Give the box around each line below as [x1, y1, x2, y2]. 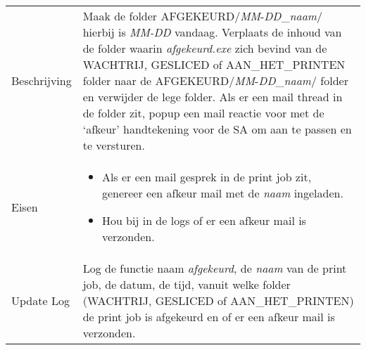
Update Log [11, 292, 70, 309]
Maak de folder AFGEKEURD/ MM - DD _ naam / [82, 8, 322, 24]
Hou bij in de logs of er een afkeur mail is [101, 212, 306, 228]
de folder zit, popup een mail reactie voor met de [82, 105, 324, 121]
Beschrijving [11, 72, 72, 89]
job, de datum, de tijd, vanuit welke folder [82, 276, 291, 292]
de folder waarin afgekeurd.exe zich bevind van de [82, 40, 327, 56]
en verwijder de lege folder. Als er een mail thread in [82, 89, 343, 105]
